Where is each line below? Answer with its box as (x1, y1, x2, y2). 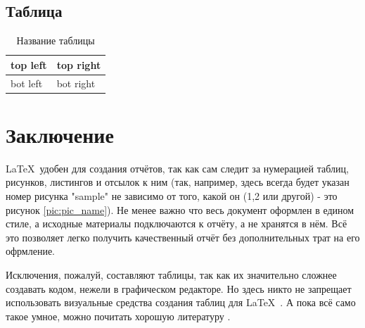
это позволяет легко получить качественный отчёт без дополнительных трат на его (6, 229, 360, 244)
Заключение (6, 120, 114, 149)
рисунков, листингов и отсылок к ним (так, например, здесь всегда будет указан (6, 175, 350, 189)
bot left (11, 75, 43, 90)
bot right (56, 75, 96, 90)
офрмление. (6, 244, 56, 258)
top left (11, 57, 47, 72)
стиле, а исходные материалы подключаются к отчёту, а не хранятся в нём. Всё (6, 216, 347, 231)
